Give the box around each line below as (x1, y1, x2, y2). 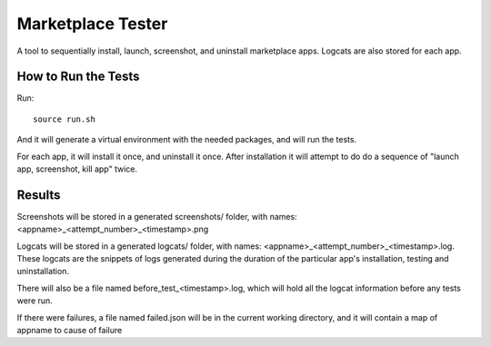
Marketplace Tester (16, 14, 168, 34)
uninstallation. (16, 266, 70, 277)
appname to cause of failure (16, 325, 123, 336)
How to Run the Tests (16, 69, 140, 84)
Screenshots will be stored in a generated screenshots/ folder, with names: (16, 211, 297, 222)
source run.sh (33, 114, 95, 124)
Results (16, 187, 61, 203)
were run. (16, 295, 54, 306)
